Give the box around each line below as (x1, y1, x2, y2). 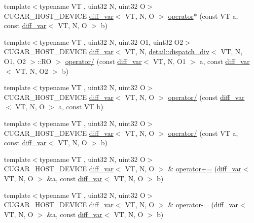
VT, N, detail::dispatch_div (125, 46, 210, 57)
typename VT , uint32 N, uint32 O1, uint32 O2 (39, 36, 183, 47)
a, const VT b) (58, 101, 104, 112)
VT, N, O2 (15, 65, 48, 76)
